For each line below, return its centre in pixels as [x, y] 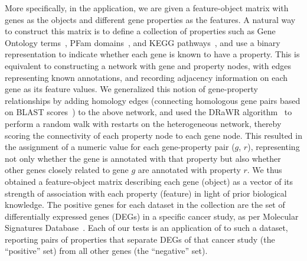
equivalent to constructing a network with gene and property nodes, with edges [148, 65]
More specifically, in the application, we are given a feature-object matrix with [147, 8]
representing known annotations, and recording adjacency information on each [146, 77]
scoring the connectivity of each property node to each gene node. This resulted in [153, 135]
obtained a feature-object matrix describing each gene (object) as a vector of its [149, 181]
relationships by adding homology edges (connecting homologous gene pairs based [153, 100]
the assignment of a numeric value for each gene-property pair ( [120, 147]
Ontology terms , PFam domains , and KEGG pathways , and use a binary [143, 42]
